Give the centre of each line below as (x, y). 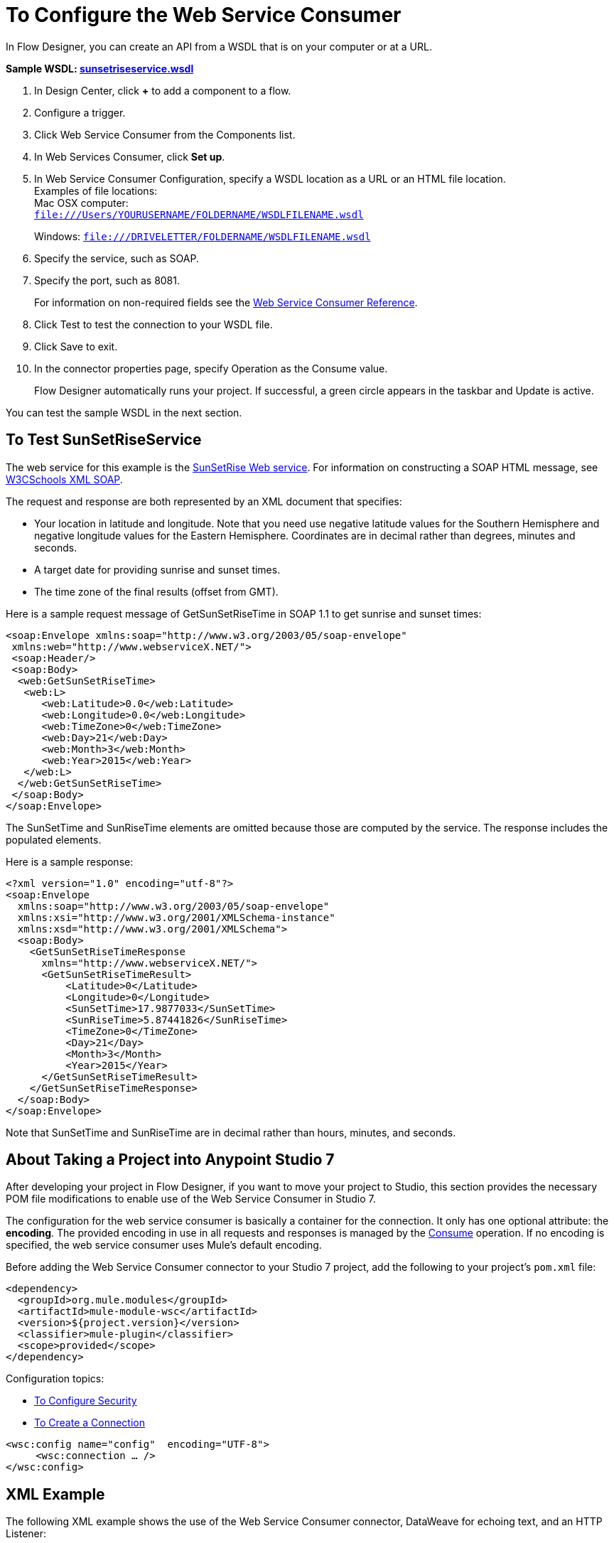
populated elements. (54, 839)
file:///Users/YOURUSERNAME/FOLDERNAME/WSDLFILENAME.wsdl (199, 214)
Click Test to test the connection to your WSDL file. (153, 324)
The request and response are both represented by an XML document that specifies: (204, 501)
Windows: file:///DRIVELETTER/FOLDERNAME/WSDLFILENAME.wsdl (203, 236)
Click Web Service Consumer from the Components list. (165, 134)
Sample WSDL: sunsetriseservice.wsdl (100, 68)
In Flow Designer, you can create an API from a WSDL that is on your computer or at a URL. (219, 46)
